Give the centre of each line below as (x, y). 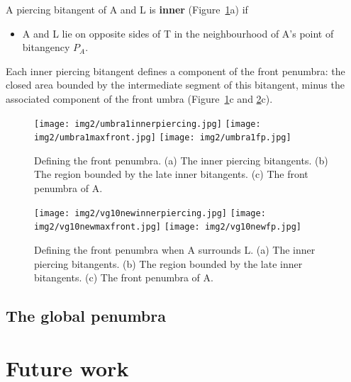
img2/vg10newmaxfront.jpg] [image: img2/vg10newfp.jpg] (168, 227)
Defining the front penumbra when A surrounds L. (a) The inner (175, 249)
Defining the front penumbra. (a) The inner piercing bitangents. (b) (181, 160)
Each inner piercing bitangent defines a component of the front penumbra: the (175, 71)
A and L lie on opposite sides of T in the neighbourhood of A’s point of (178, 33)
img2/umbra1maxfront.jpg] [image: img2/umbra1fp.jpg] (163, 138)
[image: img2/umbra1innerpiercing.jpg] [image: (147, 124)
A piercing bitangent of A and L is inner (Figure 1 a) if (127, 9)
